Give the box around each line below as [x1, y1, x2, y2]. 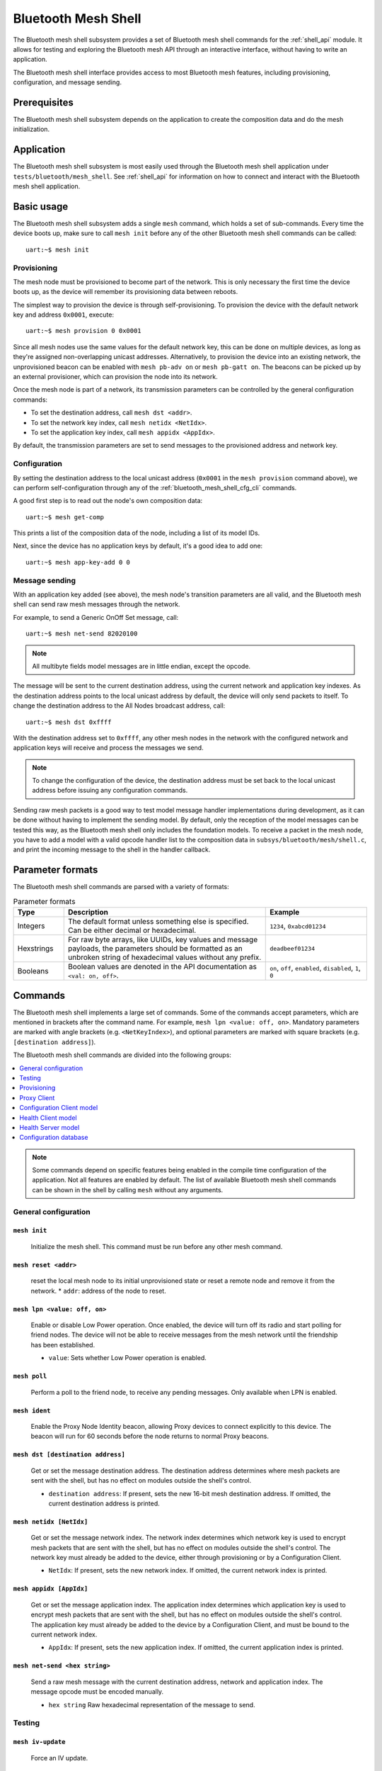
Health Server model [19, 1123, 80, 1131]
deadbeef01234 [270, 944, 315, 952]
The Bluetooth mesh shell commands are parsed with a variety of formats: [13, 883, 229, 891]
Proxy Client [19, 1093, 55, 1102]
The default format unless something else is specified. [67, 917, 249, 927]
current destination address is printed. [48, 1499, 161, 1507]
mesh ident [13, 1406, 51, 1415]
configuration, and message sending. [13, 78, 122, 86]
